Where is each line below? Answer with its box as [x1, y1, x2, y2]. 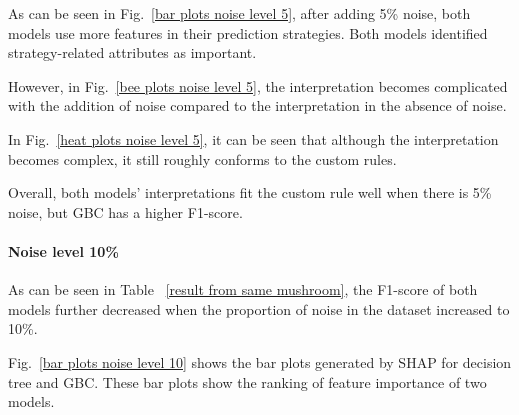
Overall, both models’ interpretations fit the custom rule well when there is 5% [8, 182, 492, 203]
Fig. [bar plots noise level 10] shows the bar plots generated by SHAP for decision [8, 351, 512, 372]
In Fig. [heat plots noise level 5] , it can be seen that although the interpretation [8, 128, 499, 149]
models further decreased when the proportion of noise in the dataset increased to [8, 298, 510, 319]
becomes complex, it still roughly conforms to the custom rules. [8, 148, 397, 169]
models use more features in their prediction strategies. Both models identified [8, 22, 488, 43]
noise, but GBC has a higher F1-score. [8, 201, 243, 222]
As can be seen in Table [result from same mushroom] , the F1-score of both [8, 279, 478, 300]
